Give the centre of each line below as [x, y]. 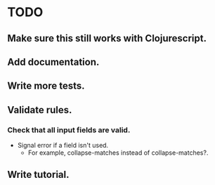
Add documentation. [53, 62]
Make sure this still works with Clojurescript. [107, 38]
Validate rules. [40, 110]
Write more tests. [46, 86]
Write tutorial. [38, 175]
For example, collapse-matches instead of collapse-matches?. [118, 153]
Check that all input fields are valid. [69, 129]
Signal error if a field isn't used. [63, 146]
